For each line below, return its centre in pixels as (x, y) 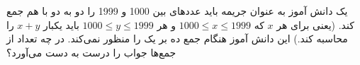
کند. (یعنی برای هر (315, 24)
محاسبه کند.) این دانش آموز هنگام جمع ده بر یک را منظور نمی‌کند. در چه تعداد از (177, 39)
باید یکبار (61, 24)
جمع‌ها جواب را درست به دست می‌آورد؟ (91, 52)
